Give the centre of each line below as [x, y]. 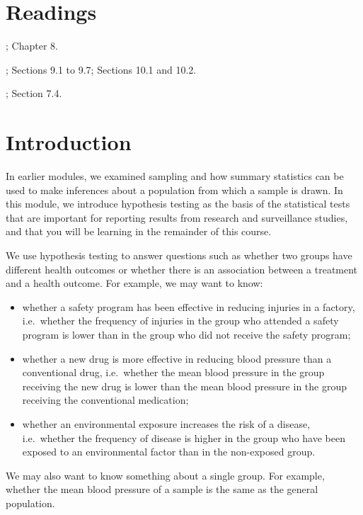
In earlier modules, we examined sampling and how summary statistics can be [175, 176]
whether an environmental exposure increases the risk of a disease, [166, 423]
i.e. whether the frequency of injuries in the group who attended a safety [180, 321]
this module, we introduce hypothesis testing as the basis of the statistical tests [178, 204]
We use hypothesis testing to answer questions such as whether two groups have [179, 255]
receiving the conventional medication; [105, 400]
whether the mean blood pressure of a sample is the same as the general [162, 489]
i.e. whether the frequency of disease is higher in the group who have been [184, 437]
